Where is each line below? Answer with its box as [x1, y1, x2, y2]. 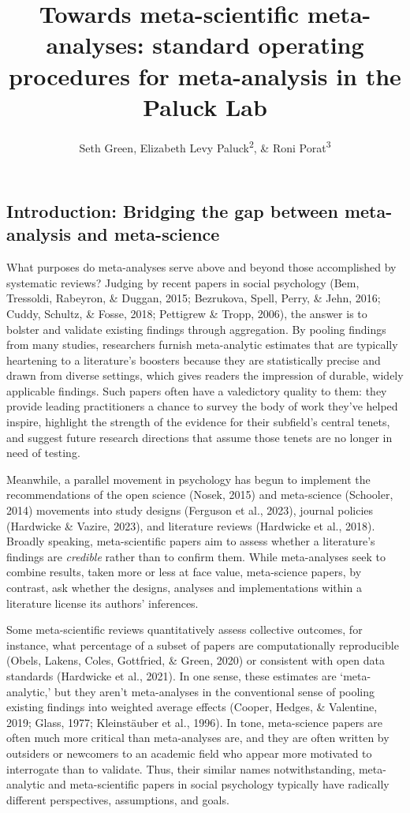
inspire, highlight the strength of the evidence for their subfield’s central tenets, [6, 414, 390, 430]
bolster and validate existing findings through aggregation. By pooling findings [6, 320, 386, 337]
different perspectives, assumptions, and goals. [6, 791, 229, 807]
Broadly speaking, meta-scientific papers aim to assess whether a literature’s [6, 533, 375, 549]
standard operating [152, 28, 364, 61]
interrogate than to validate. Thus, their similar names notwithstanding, [6, 760, 356, 777]
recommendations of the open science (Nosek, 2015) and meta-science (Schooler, [6, 486, 393, 503]
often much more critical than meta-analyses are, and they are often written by [6, 729, 389, 746]
